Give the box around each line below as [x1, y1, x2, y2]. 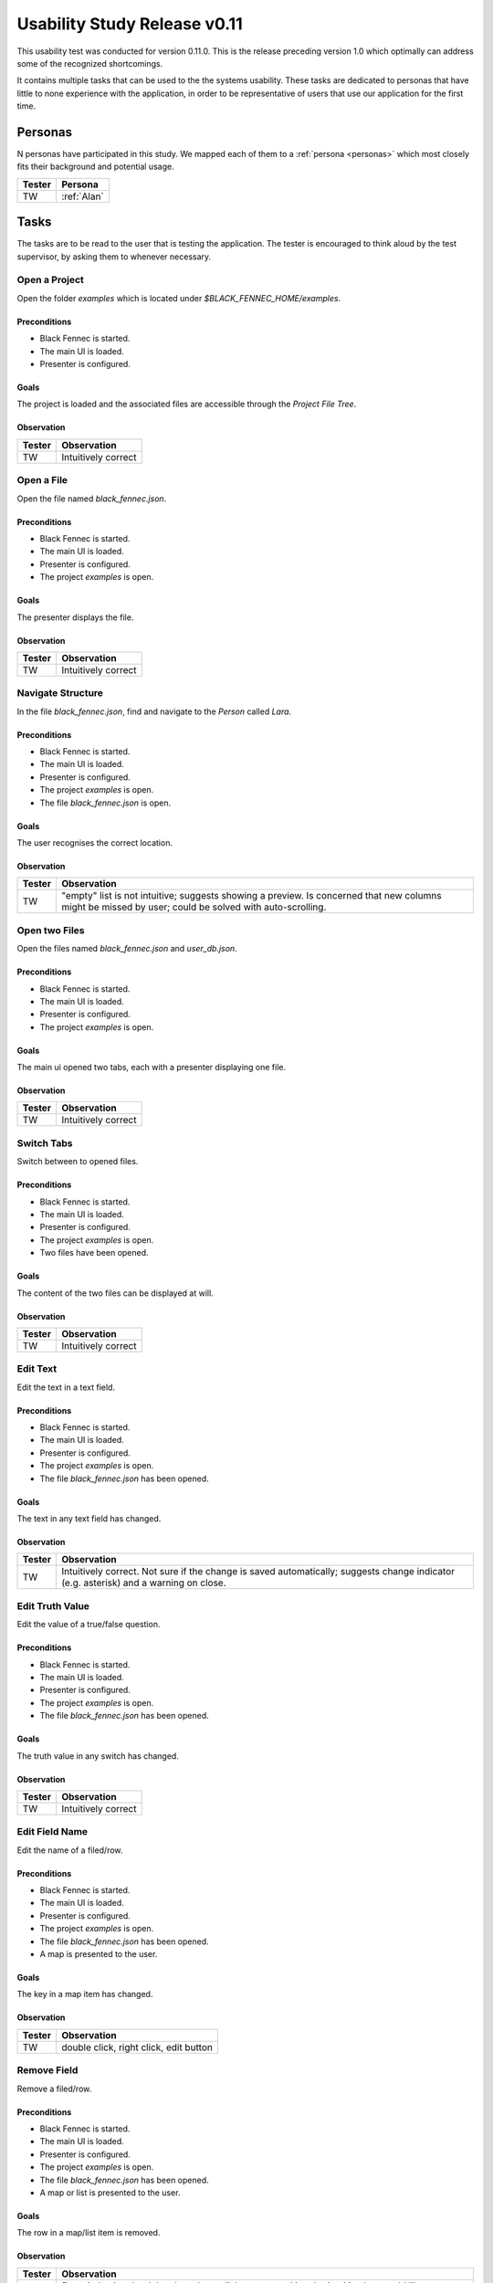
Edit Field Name [16, 1825, 89, 1838]
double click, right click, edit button [60, 2041, 214, 2054]
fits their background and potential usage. [16, 161, 174, 173]
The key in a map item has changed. [16, 1989, 153, 2000]
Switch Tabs [16, 1137, 73, 1150]
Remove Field [16, 2064, 79, 2077]
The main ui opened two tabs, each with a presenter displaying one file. [16, 1062, 287, 1073]
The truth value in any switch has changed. [16, 1750, 180, 1762]
